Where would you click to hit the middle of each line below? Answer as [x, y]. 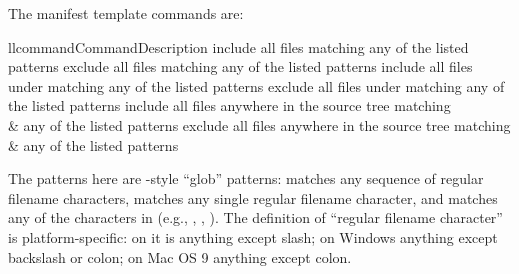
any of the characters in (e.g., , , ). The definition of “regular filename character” [255, 217]
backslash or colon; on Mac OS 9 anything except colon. [180, 256]
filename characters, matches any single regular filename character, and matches [253, 197]
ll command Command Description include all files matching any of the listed [238, 46]
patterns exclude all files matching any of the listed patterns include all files [240, 66]
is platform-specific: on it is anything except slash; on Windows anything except [253, 236]
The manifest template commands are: [126, 13]
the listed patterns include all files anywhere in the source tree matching [229, 105]
